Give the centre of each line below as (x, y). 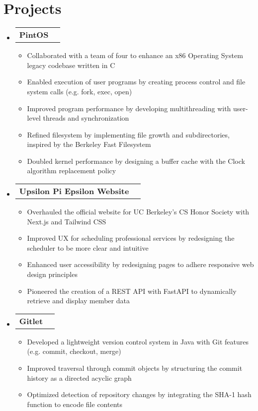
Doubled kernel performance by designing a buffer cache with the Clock (136, 161)
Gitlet (31, 321)
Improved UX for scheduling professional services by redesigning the (131, 238)
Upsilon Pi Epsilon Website (74, 191)
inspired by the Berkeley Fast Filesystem (89, 144)
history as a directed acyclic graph (79, 377)
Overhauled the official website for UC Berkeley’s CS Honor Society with (138, 212)
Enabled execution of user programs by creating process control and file (136, 82)
